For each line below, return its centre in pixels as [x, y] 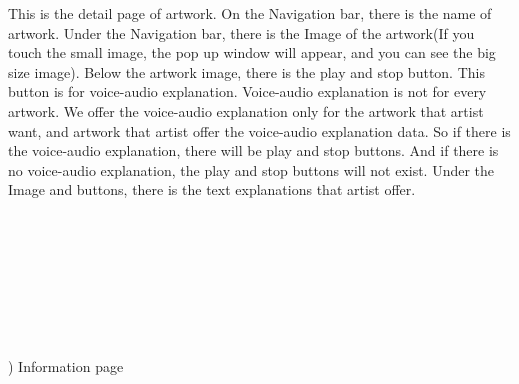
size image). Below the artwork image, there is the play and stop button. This [246, 71]
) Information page [66, 365]
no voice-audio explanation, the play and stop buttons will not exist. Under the [251, 169]
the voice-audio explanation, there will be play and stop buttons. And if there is [253, 150]
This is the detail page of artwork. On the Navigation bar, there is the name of [250, 13]
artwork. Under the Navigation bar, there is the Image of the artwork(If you [241, 32]
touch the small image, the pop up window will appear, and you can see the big [252, 52]
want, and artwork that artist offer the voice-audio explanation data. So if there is [259, 130]
